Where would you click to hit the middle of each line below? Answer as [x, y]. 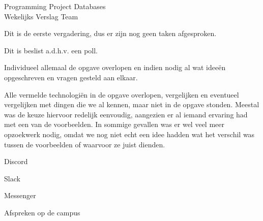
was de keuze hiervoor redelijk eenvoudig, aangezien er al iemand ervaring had [126, 114]
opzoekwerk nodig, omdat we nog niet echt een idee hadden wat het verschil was [129, 134]
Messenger [20, 195]
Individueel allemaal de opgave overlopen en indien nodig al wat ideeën [115, 67]
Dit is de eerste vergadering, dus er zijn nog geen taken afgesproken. [110, 33]
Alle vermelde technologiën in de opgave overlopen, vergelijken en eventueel [122, 94]
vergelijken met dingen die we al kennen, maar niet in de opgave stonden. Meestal [132, 104]
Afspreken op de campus [42, 212]
